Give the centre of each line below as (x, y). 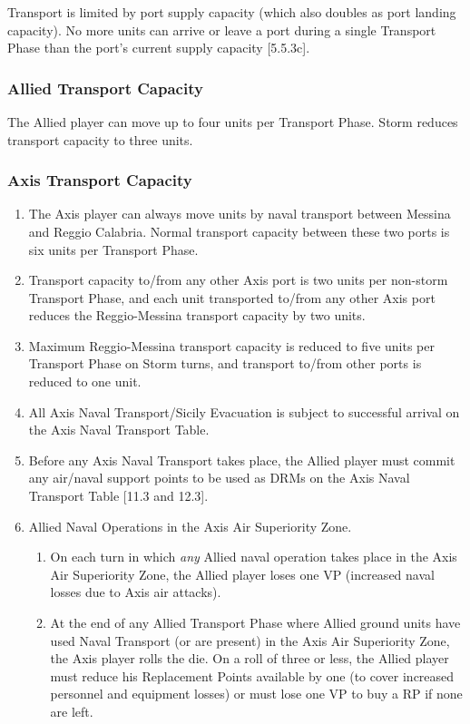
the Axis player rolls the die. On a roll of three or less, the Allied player (250, 658)
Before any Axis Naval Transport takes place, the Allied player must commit (242, 460)
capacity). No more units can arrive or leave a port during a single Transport (222, 29)
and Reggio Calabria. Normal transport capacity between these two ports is (239, 231)
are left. (72, 711)
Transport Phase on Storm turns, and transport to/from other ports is (225, 363)
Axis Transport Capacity (100, 180)
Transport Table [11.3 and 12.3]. (118, 496)
